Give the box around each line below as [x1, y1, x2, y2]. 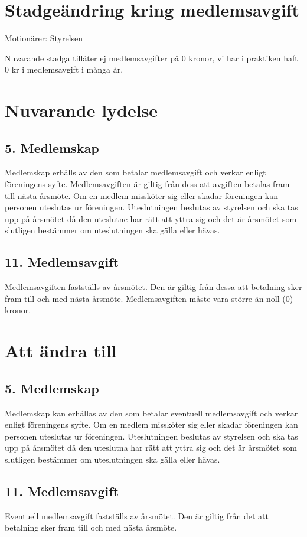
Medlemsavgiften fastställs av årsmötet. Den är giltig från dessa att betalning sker [5, 281, 302, 293]
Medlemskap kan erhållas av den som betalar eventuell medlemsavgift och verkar [5, 406, 298, 419]
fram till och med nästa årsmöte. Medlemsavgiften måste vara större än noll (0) [5, 292, 293, 304]
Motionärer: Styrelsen [5, 32, 83, 44]
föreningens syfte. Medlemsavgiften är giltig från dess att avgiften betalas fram [5, 178, 290, 190]
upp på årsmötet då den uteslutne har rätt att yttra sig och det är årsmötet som [5, 212, 297, 224]
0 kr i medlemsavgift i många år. [5, 63, 123, 76]
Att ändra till [5, 339, 117, 363]
